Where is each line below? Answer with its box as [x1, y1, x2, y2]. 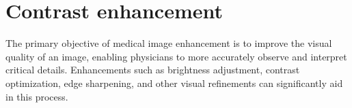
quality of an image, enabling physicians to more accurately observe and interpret [5, 49, 347, 63]
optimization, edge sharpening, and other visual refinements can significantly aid [5, 75, 343, 90]
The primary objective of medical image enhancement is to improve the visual [5, 36, 332, 50]
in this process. [5, 89, 68, 103]
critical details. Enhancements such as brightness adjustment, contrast [5, 62, 300, 77]
